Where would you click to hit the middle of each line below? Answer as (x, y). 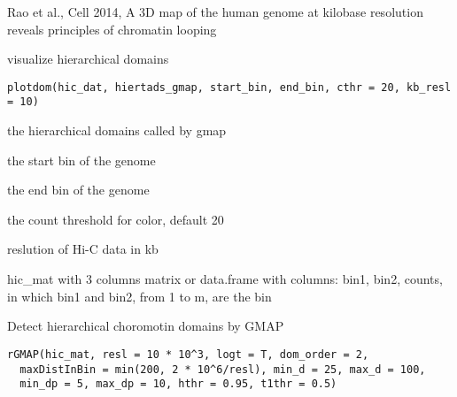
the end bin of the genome (78, 190)
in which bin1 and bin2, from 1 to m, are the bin (139, 296)
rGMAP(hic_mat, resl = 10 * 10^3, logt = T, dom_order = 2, (188, 354)
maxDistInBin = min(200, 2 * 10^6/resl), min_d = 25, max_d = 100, (223, 369)
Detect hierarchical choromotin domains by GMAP (146, 326)
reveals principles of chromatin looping (112, 29)
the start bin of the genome (81, 160)
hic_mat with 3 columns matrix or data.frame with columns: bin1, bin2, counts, (225, 279)
